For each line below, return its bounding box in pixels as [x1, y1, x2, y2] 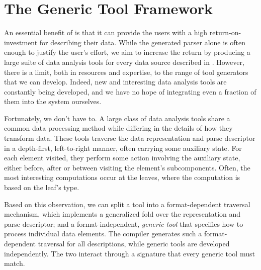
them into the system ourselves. [4, 96, 102, 107]
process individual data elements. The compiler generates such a [4, 228, 202, 239]
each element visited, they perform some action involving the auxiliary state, [4, 152, 240, 163]
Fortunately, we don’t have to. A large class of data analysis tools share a [4, 113, 230, 123]
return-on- [209, 27, 241, 38]
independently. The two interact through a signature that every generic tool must [4, 248, 255, 258]
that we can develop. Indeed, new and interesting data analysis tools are [4, 76, 227, 87]
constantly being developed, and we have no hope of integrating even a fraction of [4, 86, 256, 97]
